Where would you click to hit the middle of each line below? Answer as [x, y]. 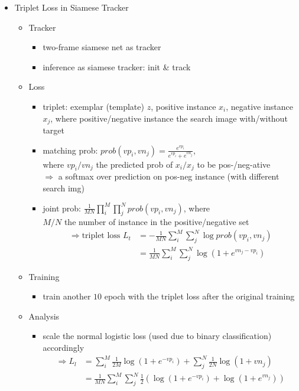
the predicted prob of [134, 164]
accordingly [64, 347]
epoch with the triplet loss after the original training [199, 296]
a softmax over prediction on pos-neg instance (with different [169, 176]
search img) [64, 188]
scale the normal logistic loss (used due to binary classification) [157, 336]
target [53, 130]
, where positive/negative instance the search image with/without [169, 118]
